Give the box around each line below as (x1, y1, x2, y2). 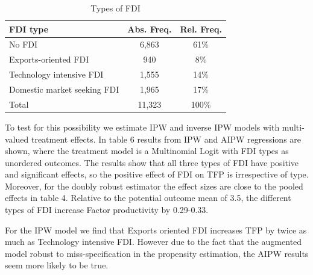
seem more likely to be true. (5, 259, 109, 271)
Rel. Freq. (180, 22, 222, 35)
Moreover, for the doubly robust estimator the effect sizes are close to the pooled (5, 179, 303, 192)
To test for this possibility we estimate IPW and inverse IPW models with (5, 120, 280, 133)
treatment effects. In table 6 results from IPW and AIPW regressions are (31, 132, 302, 145)
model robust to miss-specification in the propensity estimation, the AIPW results (5, 247, 309, 259)
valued (5, 132, 29, 145)
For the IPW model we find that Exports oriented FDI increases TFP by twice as (5, 223, 307, 236)
